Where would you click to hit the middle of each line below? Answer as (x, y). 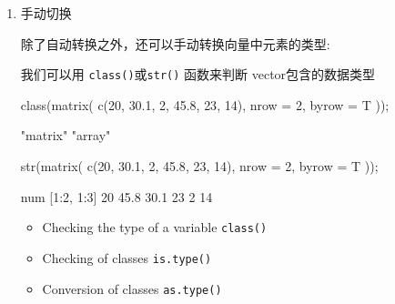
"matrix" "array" (66, 135)
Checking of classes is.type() (127, 257)
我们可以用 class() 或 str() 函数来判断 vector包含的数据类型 (198, 74)
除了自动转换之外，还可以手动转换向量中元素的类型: (175, 43)
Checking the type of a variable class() (155, 227)
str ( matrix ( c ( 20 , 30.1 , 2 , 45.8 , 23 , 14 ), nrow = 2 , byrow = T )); (199, 166)
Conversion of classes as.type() (132, 288)
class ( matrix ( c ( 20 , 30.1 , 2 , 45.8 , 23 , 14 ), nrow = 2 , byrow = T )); (205, 104)
